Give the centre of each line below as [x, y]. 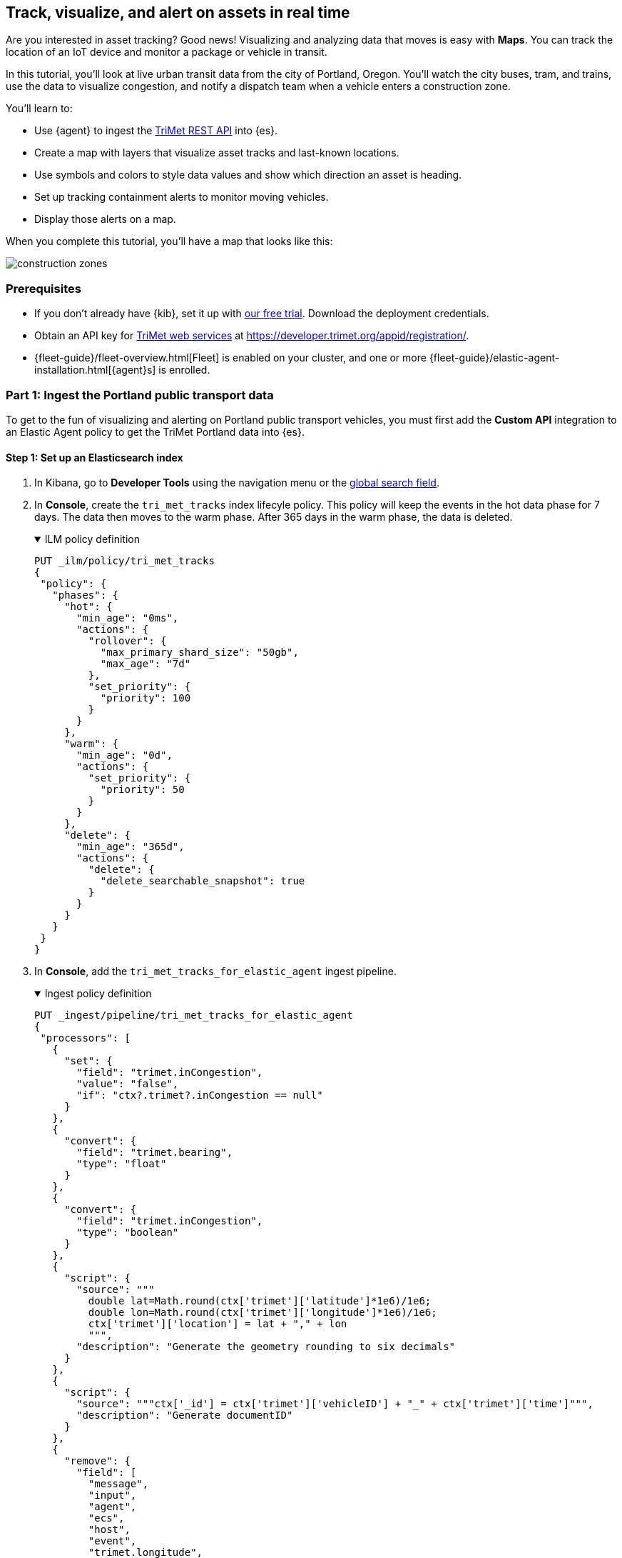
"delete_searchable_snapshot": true [203, 881]
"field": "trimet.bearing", [155, 1153]
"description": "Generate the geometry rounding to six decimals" [266, 1347]
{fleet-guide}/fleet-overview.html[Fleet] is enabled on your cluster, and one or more [230, 358]
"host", [109, 1530]
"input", [112, 1495]
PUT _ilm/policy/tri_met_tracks [124, 561]
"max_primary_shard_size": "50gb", [199, 653]
